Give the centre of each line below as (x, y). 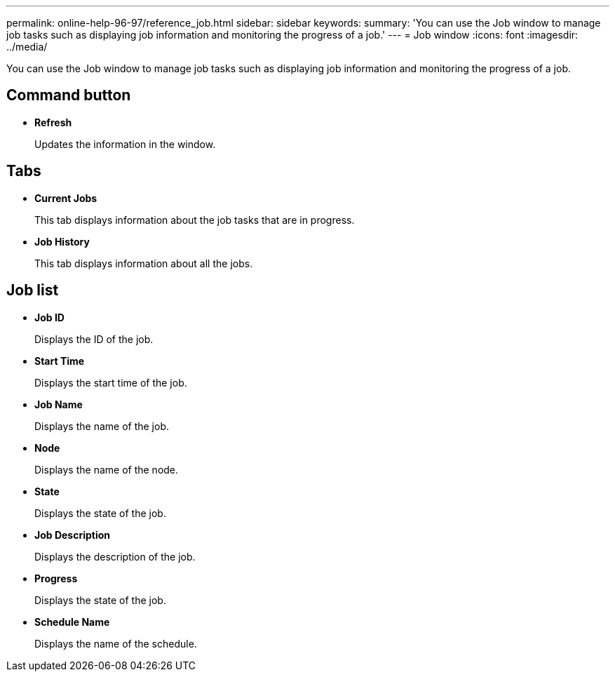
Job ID (49, 317)
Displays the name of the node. (107, 469)
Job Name (59, 404)
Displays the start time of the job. (111, 382)
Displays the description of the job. (115, 556)
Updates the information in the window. (125, 144)
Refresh (53, 122)
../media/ (27, 47)
